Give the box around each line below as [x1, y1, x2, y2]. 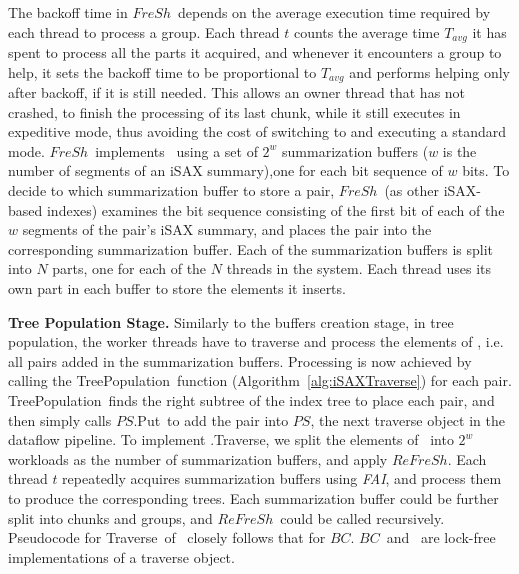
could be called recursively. [280, 507, 445, 528]
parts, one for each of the [52, 258, 207, 279]
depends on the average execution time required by [177, 2, 491, 22]
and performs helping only [349, 61, 510, 82]
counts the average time [293, 21, 440, 42]
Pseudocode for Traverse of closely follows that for [8, 527, 326, 548]
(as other [384, 180, 439, 201]
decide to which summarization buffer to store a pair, [8, 180, 335, 201]
